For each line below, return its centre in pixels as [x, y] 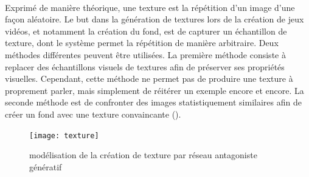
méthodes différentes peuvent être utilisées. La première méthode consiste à [145, 54]
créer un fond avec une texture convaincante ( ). [93, 114]
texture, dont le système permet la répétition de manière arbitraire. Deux [142, 43]
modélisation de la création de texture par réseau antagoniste [143, 155]
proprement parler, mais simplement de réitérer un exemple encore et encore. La [154, 90]
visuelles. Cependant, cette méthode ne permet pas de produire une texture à [149, 78]
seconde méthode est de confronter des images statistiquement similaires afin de [153, 102]
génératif [46, 166]
